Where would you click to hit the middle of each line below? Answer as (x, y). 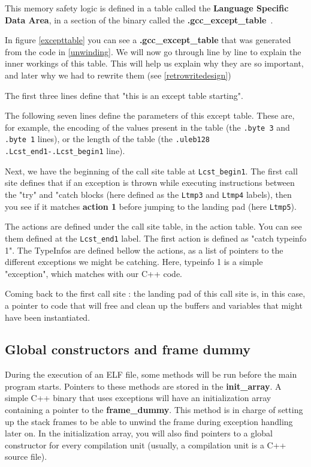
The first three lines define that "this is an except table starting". (124, 95)
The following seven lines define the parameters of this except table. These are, (150, 115)
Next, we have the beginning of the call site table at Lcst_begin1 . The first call (151, 171)
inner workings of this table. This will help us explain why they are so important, (154, 63)
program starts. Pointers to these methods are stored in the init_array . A (143, 386)
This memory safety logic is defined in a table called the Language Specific (147, 8)
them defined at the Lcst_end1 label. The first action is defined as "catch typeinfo (156, 238)
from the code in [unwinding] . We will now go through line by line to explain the (153, 51)
